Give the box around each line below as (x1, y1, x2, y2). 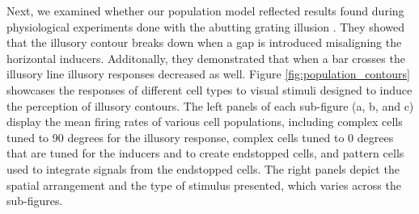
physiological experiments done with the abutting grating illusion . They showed (6, 18, 404, 35)
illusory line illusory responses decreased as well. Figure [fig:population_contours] (6, 65, 410, 82)
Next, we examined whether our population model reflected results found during (6, 2, 404, 19)
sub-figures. (6, 192, 63, 209)
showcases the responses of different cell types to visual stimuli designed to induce (6, 81, 413, 98)
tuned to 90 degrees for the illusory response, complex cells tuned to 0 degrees (6, 128, 394, 145)
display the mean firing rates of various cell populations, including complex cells (6, 113, 403, 130)
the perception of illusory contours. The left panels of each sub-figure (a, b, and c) (6, 97, 414, 114)
